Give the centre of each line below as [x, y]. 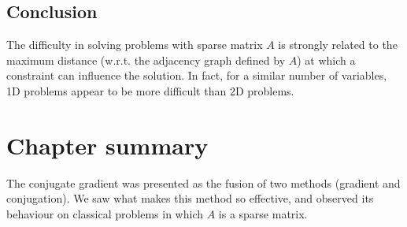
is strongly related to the [338, 45]
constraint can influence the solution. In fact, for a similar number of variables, [197, 75]
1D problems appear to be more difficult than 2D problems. [150, 90]
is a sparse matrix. [263, 213]
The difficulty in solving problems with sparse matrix [135, 45]
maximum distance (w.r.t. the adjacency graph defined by [146, 60]
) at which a [326, 60]
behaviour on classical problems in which [105, 213]
